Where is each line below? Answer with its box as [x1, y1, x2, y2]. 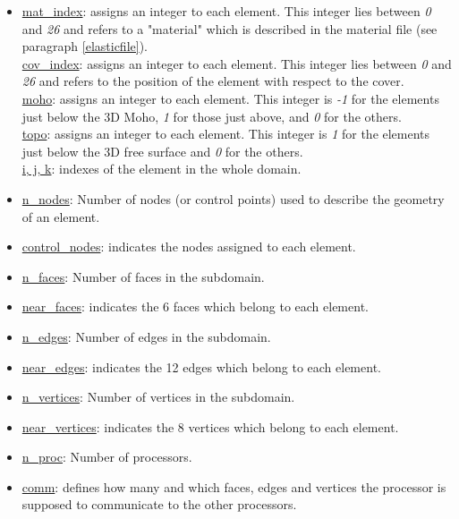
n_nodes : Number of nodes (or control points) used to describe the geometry [21, 189, 445, 208]
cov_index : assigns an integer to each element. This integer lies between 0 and [21, 54, 452, 72]
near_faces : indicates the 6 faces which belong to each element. [21, 297, 369, 316]
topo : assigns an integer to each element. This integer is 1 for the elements [21, 124, 430, 143]
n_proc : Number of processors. [21, 447, 192, 466]
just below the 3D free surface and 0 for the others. [21, 141, 303, 160]
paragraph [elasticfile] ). [21, 37, 148, 55]
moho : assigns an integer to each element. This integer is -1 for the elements [21, 89, 439, 107]
